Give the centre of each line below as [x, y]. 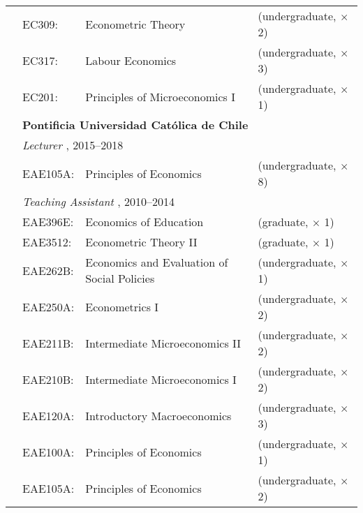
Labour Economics [131, 60]
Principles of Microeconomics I [160, 96]
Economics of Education [145, 222]
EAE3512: [47, 242]
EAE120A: [49, 415]
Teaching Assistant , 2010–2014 [98, 201]
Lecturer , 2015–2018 [73, 145]
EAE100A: [49, 452]
